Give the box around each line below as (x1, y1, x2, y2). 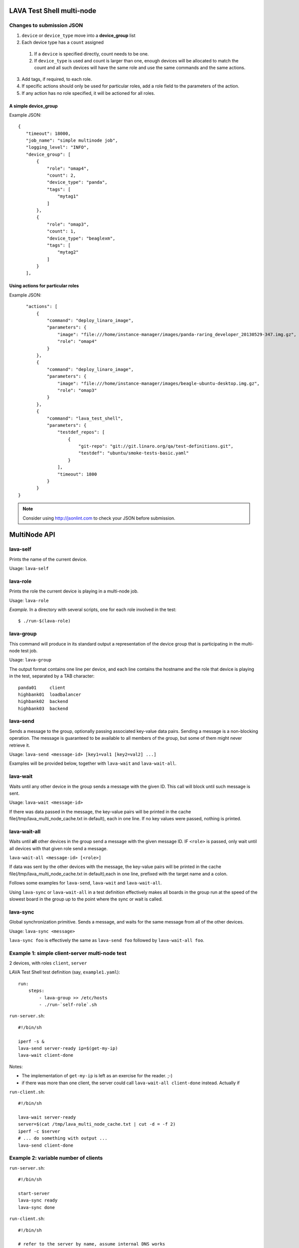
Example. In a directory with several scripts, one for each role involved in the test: (9, 607, 177, 613)
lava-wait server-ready (18, 1115, 76, 1120)
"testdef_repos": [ (57, 429, 105, 435)
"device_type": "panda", (46, 180, 108, 185)
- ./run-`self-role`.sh (39, 1002, 97, 1008)
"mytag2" (57, 250, 79, 255)
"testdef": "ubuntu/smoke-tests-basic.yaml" (78, 450, 189, 456)
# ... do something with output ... (18, 1136, 108, 1141)
